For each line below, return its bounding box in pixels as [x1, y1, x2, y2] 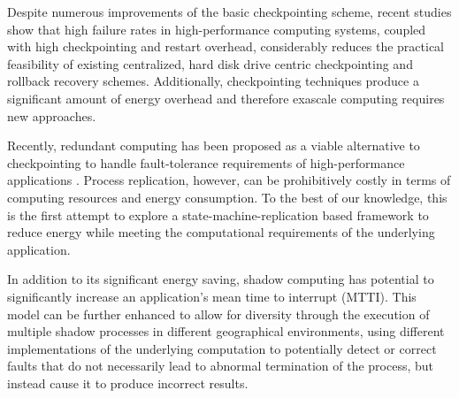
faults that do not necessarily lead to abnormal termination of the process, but [7, 356, 434, 375]
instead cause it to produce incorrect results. [7, 373, 249, 392]
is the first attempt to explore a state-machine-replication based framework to [7, 205, 429, 224]
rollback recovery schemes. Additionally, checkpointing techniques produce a [7, 72, 419, 90]
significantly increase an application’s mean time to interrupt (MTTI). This [7, 287, 417, 305]
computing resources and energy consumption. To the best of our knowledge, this [7, 188, 448, 206]
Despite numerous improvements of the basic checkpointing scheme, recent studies [7, 3, 452, 20]
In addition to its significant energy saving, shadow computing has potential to [7, 270, 434, 288]
